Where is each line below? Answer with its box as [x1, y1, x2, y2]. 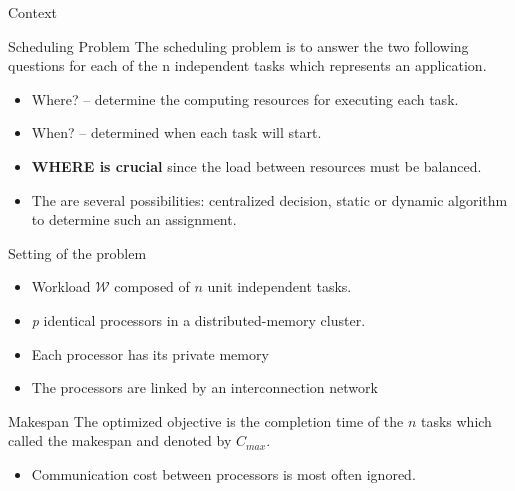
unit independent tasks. [207, 276, 352, 297]
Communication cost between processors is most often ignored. [31, 463, 416, 484]
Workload [31, 276, 91, 297]
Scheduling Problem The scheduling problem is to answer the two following [8, 35, 469, 56]
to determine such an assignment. [31, 209, 237, 230]
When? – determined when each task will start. [31, 122, 322, 143]
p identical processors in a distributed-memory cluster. [31, 309, 366, 330]
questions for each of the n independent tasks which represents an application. [8, 55, 487, 76]
